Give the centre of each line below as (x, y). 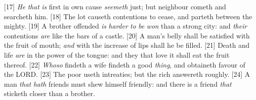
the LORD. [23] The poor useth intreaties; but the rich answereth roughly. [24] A (127, 74)
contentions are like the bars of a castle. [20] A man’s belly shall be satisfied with (127, 35)
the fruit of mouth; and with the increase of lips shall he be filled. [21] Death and (127, 45)
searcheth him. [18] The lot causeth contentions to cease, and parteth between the (128, 16)
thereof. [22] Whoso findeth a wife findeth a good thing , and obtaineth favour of (125, 64)
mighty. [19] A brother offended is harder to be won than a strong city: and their (126, 26)
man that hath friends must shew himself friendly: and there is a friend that (118, 83)
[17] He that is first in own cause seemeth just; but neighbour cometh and (115, 6)
